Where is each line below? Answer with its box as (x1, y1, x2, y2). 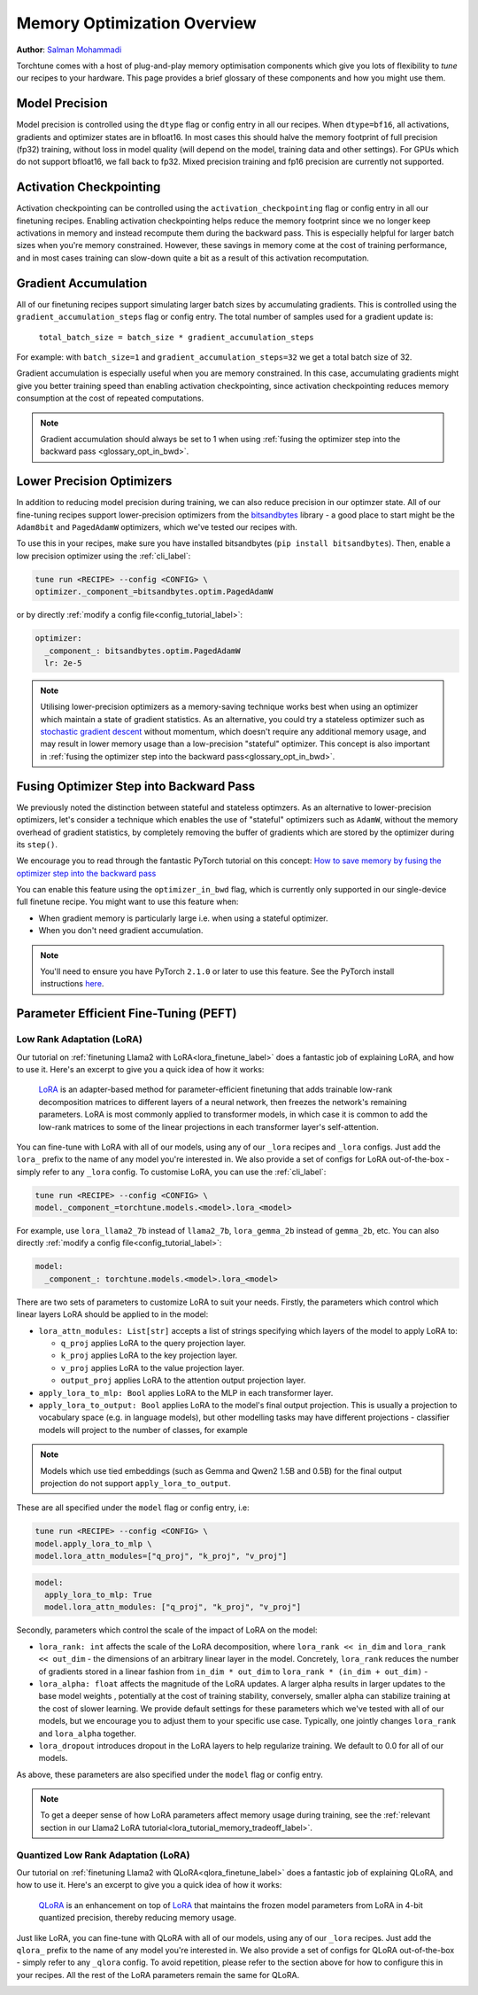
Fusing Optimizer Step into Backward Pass (16, 778, 256, 793)
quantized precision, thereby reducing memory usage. (38, 1913, 236, 1923)
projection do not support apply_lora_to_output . (40, 1477, 232, 1488)
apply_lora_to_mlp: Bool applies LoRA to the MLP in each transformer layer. (38, 1387, 334, 1398)
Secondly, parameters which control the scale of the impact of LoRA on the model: (16, 1625, 318, 1635)
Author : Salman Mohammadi (16, 44, 122, 55)
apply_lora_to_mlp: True (44, 1590, 152, 1600)
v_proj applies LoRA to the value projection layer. (60, 1362, 245, 1373)
